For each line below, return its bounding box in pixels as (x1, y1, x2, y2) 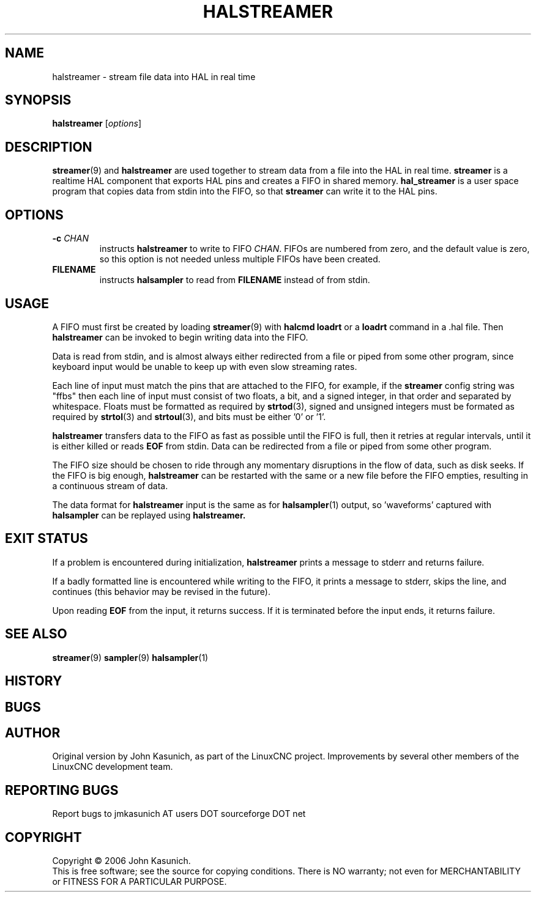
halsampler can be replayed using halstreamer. (52, 509, 246, 520)
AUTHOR (5, 725, 61, 740)
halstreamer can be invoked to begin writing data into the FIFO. (52, 331, 308, 342)
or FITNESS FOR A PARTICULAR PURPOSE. (52, 876, 227, 887)
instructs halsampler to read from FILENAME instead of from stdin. (99, 275, 370, 286)
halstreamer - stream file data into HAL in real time (52, 71, 256, 82)
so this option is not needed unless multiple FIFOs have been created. (99, 254, 381, 265)
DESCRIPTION (5, 139, 92, 155)
